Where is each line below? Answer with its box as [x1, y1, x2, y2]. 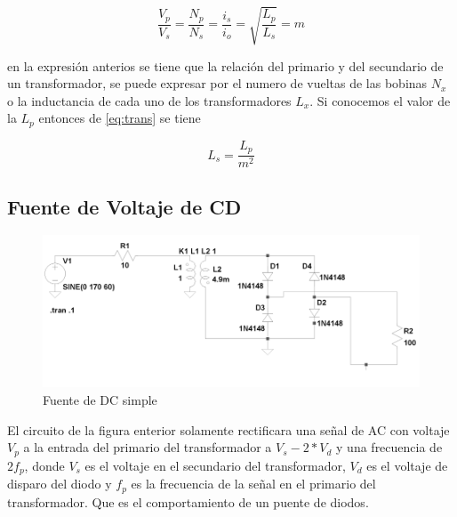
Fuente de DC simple [43, 391, 157, 408]
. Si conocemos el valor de [309, 91, 451, 109]
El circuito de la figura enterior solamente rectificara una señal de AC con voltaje [7, 420, 450, 439]
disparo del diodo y [7, 474, 112, 493]
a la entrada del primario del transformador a [23, 438, 272, 456]
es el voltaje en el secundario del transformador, [84, 456, 346, 474]
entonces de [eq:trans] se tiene [38, 109, 201, 127]
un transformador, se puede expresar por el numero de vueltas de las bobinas [7, 74, 428, 93]
